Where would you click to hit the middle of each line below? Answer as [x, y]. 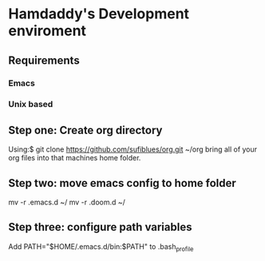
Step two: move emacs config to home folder [123, 183]
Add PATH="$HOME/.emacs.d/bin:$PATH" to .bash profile [101, 247]
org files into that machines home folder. [75, 158]
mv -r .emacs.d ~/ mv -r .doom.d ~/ [67, 202]
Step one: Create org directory [85, 130]
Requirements [44, 60]
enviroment [47, 31]
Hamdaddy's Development [99, 14]
